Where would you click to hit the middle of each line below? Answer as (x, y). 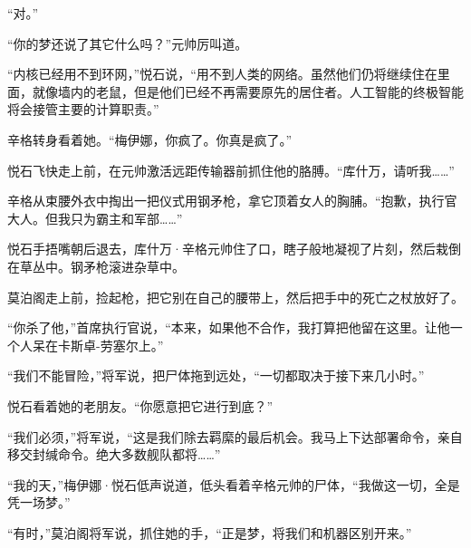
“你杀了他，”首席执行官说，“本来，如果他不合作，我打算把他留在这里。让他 (229, 327)
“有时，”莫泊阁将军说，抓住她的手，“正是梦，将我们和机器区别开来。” (210, 532)
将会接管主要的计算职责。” (83, 109)
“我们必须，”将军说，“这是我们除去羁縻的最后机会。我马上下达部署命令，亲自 (235, 436)
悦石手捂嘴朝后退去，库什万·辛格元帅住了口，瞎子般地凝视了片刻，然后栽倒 (234, 249)
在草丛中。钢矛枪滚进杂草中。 (96, 266)
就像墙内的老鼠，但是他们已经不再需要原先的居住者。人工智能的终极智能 (248, 91)
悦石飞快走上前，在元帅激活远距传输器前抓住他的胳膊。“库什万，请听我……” (231, 170)
